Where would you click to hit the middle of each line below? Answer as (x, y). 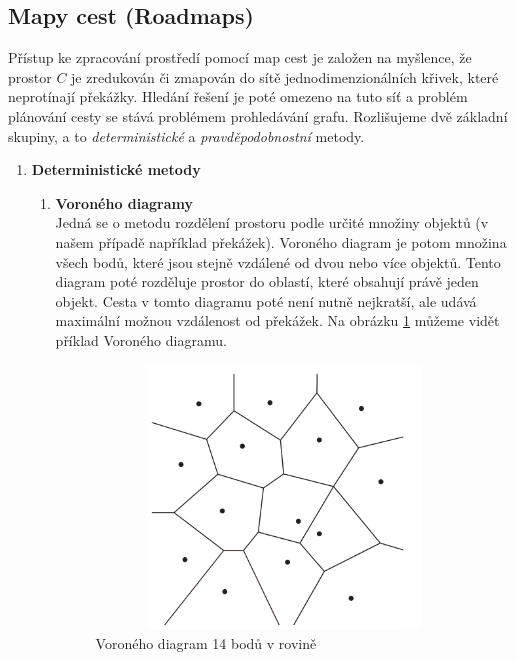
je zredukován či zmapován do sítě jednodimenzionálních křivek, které (285, 76)
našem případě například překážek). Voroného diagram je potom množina (281, 241)
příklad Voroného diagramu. (141, 339)
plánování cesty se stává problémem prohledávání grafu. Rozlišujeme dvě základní (258, 115)
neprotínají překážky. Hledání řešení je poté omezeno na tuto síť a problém (238, 96)
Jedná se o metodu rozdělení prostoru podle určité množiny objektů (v (272, 222)
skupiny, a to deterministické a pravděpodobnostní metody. (186, 135)
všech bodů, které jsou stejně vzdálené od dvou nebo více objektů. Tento (278, 261)
